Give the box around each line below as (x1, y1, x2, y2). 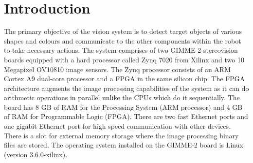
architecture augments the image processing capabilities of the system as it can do (4, 83, 249, 93)
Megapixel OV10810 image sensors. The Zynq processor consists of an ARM (4, 64, 231, 74)
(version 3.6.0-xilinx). (4, 149, 68, 159)
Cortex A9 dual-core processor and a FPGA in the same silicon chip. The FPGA (4, 74, 245, 84)
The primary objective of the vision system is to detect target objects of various (4, 26, 242, 36)
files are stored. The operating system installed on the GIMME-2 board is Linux (4, 140, 243, 150)
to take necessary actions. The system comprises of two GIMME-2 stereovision (4, 45, 238, 55)
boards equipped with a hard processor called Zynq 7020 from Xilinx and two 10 (4, 54, 244, 64)
